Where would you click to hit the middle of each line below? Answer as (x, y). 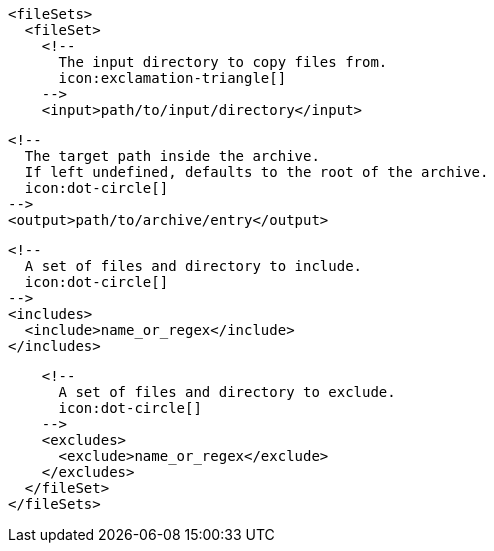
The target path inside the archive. (172, 156)
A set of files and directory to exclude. (227, 392)
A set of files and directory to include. (193, 266)
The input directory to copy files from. (223, 62)
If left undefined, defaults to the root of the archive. (256, 172)
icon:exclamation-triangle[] (172, 78)
